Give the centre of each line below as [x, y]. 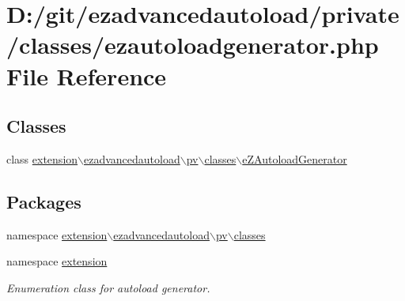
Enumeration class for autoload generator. [108, 287]
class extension [42, 158]
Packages [44, 201]
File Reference [87, 75]
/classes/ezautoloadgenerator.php [193, 45]
